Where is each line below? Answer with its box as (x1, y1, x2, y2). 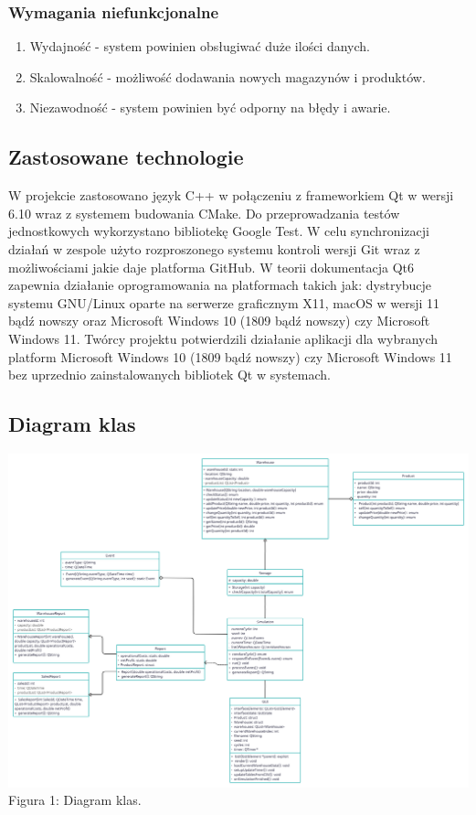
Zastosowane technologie (8, 143, 244, 171)
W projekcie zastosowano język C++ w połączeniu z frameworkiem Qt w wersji (8, 186, 454, 205)
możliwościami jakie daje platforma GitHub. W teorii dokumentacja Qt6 (8, 257, 414, 276)
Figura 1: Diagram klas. (8, 790, 142, 810)
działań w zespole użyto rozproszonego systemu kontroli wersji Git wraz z (8, 239, 420, 258)
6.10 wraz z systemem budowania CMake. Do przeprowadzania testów (8, 203, 400, 222)
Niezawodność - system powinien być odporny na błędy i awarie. (29, 98, 391, 117)
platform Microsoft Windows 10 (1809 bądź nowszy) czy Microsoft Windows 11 (8, 347, 452, 366)
